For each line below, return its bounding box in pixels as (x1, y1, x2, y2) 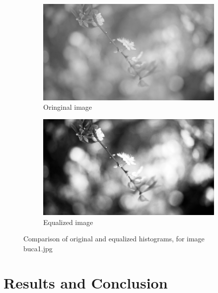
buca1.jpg (23, 243, 53, 253)
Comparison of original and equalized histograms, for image (23, 233, 205, 244)
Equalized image (43, 217, 93, 227)
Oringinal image (43, 102, 92, 112)
